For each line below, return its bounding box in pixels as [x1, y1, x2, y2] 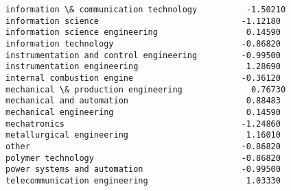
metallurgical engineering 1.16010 [5, 130, 281, 140]
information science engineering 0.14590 [5, 27, 281, 38]
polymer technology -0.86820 [5, 153, 281, 163]
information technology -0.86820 [5, 38, 281, 49]
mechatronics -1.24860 [5, 118, 281, 129]
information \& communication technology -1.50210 [5, 5, 286, 14]
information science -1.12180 [5, 16, 281, 26]
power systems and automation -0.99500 [5, 164, 281, 175]
